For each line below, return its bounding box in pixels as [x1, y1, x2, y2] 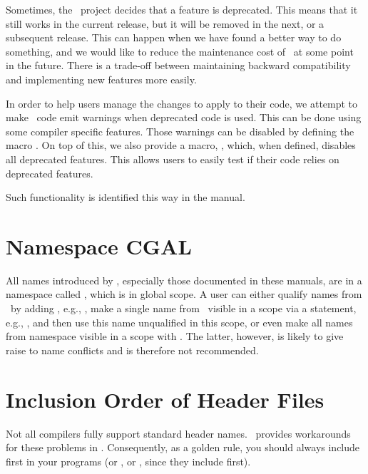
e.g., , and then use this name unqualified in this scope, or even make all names [6, 314, 353, 329]
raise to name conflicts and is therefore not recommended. [6, 342, 259, 357]
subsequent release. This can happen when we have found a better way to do [6, 30, 342, 45]
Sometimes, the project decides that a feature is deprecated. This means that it [6, 2, 358, 16]
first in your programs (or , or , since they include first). [6, 453, 251, 468]
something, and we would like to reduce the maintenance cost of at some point [6, 43, 354, 58]
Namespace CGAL [6, 231, 192, 260]
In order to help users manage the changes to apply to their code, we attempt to [6, 96, 358, 110]
